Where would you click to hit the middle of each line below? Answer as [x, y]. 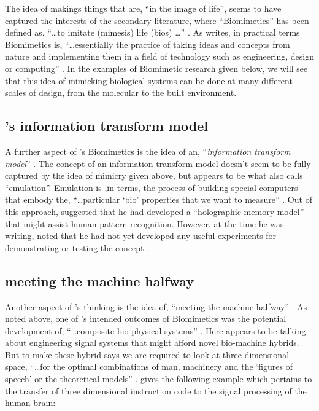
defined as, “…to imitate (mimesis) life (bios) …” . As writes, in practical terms [152, 32]
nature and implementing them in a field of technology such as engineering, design [159, 56]
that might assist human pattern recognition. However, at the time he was [144, 223]
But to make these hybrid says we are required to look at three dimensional [147, 354]
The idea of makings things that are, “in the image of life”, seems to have [143, 8]
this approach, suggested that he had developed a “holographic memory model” [155, 211]
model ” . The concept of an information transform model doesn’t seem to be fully [158, 163]
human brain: [30, 403]
